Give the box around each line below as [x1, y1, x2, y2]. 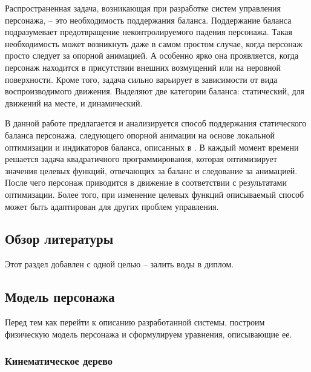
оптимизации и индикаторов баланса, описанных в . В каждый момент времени [5, 140, 299, 153]
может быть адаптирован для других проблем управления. [5, 200, 219, 212]
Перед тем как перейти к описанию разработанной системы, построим [5, 316, 265, 328]
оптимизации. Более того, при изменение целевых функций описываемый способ [5, 188, 304, 200]
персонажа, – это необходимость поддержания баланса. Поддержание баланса [5, 13, 292, 26]
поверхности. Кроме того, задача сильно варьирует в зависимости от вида [5, 73, 278, 85]
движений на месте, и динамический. [5, 96, 143, 109]
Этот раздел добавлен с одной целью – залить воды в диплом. [5, 258, 234, 270]
